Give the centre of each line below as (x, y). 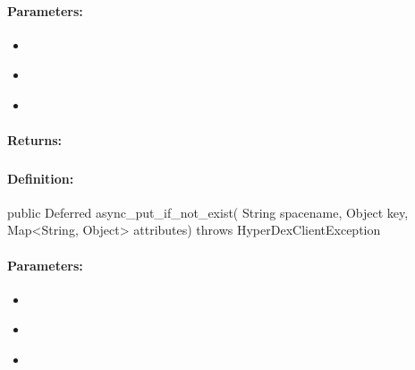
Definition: (41, 178)
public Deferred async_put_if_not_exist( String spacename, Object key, (208, 212)
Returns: (35, 140)
